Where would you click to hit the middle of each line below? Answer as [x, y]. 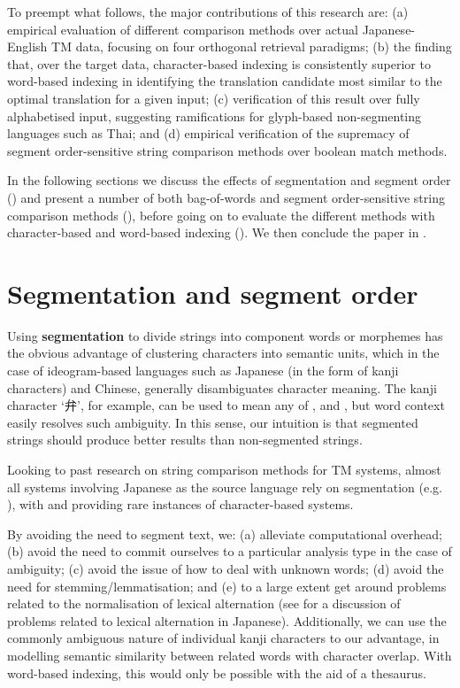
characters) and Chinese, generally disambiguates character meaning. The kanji [222, 387]
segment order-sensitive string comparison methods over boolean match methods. [227, 150]
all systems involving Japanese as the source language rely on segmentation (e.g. [225, 487]
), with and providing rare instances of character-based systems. [180, 504]
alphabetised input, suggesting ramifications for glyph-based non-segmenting [215, 116]
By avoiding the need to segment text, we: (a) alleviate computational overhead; [225, 533]
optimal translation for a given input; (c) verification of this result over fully [214, 98]
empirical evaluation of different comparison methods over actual [183, 29]
